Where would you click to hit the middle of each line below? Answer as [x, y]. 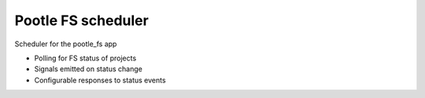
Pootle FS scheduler [81, 20]
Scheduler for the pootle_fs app [66, 44]
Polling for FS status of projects [85, 58]
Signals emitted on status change [89, 69]
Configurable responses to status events [100, 80]
